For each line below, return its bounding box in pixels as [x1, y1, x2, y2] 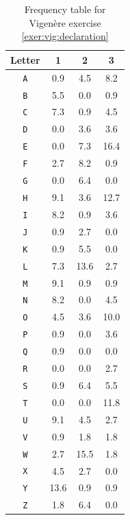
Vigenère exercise [29, 15, 101, 29]
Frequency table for [24, 2, 106, 16]
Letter [10, 52, 40, 67]
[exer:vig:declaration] [21, 29, 109, 43]
